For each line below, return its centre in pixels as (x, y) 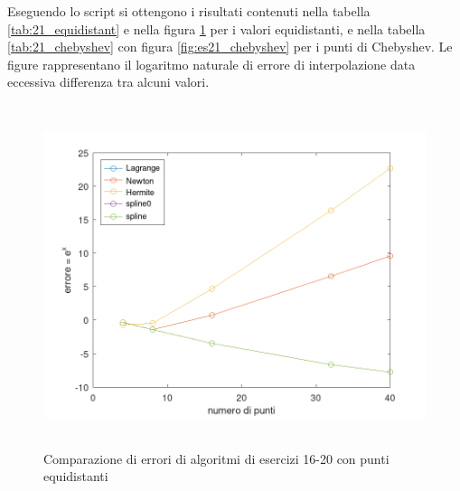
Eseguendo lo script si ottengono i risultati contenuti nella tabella (189, 11)
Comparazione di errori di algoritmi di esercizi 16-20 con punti (216, 458)
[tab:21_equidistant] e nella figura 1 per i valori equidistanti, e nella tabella (216, 28)
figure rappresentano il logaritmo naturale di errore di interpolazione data (211, 64)
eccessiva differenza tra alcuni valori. (108, 82)
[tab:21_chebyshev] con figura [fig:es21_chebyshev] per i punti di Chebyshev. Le (230, 47)
